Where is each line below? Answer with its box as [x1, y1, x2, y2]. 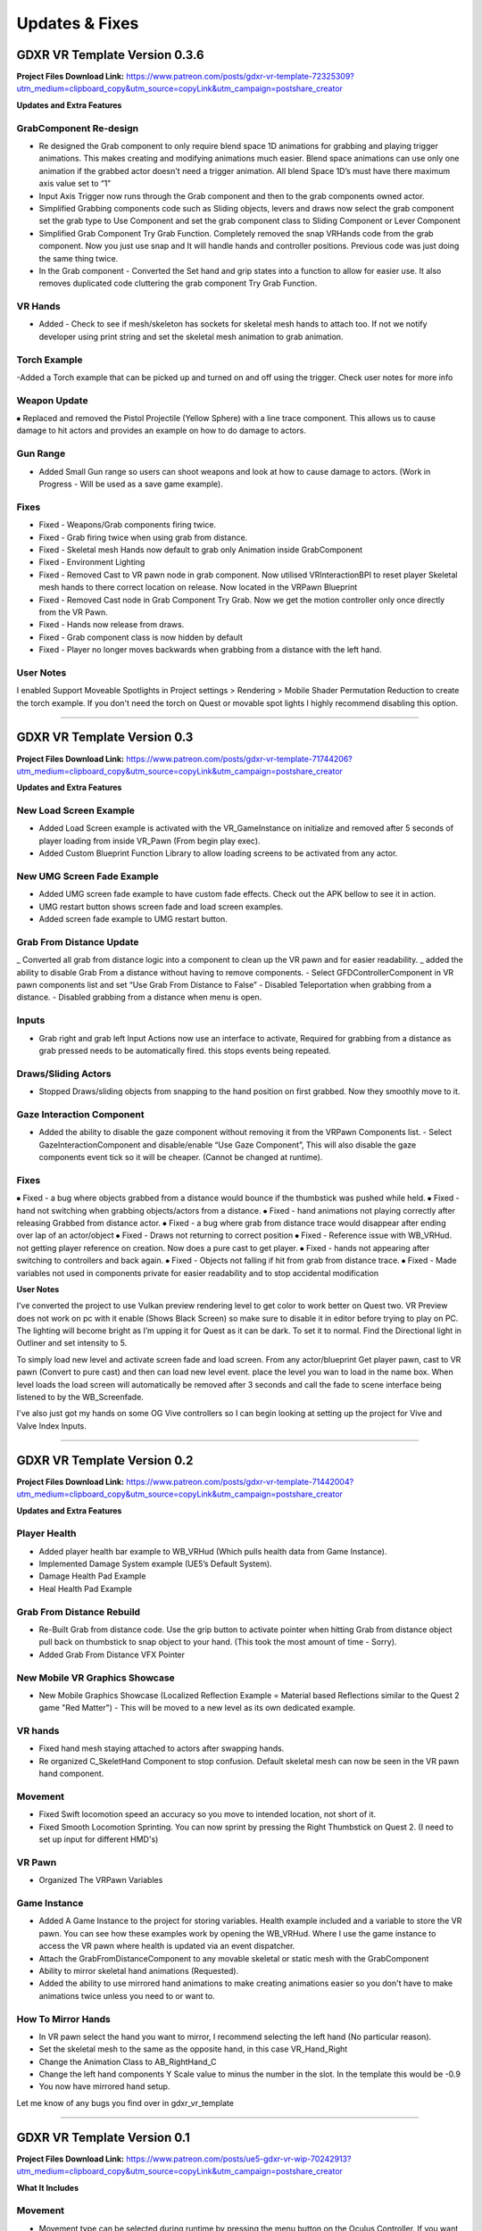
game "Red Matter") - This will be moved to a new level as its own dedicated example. [38, 1703, 356, 1713]
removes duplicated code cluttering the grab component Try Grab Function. [38, 278, 318, 289]
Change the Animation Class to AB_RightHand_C [38, 2056, 217, 2067]
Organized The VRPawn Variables [38, 1875, 163, 1886]
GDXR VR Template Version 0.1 [16, 2129, 191, 2145]
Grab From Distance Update [16, 935, 139, 948]
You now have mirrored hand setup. [38, 2081, 170, 2092]
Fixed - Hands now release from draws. [38, 619, 185, 630]
